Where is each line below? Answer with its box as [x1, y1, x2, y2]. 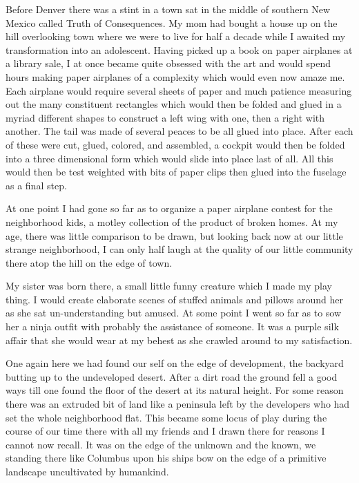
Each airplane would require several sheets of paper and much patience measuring [6, 83, 352, 97]
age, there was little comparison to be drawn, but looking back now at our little [6, 228, 343, 243]
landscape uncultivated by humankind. [6, 464, 169, 478]
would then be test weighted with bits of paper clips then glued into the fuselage [6, 164, 347, 179]
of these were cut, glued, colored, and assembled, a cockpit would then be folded [6, 137, 345, 151]
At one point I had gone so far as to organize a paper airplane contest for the [6, 201, 333, 216]
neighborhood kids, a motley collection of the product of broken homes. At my [6, 214, 338, 229]
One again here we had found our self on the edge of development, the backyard [6, 356, 344, 370]
